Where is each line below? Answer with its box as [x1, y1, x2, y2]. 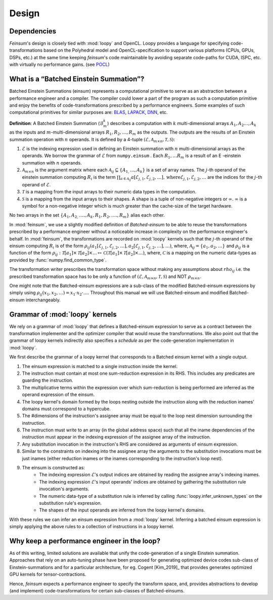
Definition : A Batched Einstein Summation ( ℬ [9, 120, 104, 126]
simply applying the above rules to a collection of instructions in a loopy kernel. [9, 524, 174, 530]
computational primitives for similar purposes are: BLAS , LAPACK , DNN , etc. [9, 109, 168, 115]
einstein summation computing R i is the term [22, 174, 116, 181]
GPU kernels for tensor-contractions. [9, 571, 86, 577]
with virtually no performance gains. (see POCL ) [9, 61, 110, 68]
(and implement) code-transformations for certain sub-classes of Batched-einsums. [9, 588, 185, 593]
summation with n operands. [22, 159, 82, 166]
